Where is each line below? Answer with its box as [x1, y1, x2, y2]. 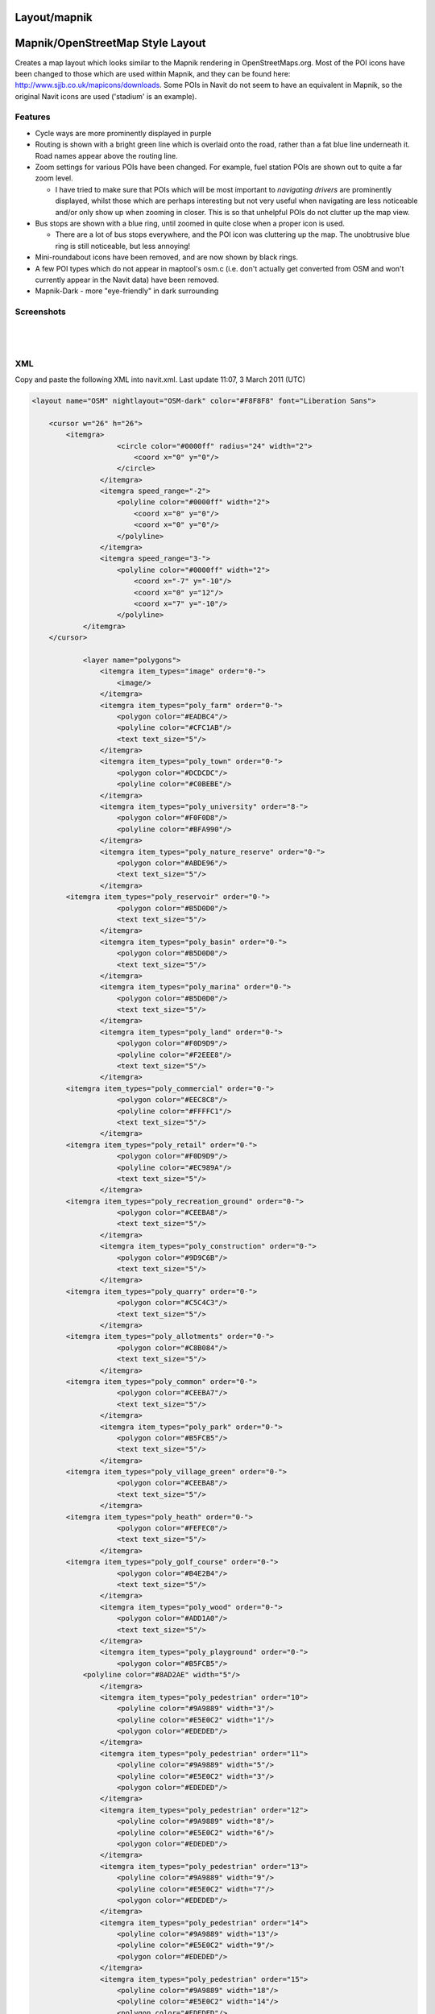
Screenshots [14, 306, 66, 317]
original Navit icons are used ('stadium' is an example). [14, 91, 197, 101]
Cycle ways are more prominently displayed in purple [35, 128, 212, 138]
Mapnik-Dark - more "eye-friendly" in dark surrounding [35, 286, 219, 296]
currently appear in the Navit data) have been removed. [35, 275, 219, 284]
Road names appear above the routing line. [35, 151, 178, 160]
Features [14, 111, 51, 122]
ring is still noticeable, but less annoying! [55, 241, 191, 251]
